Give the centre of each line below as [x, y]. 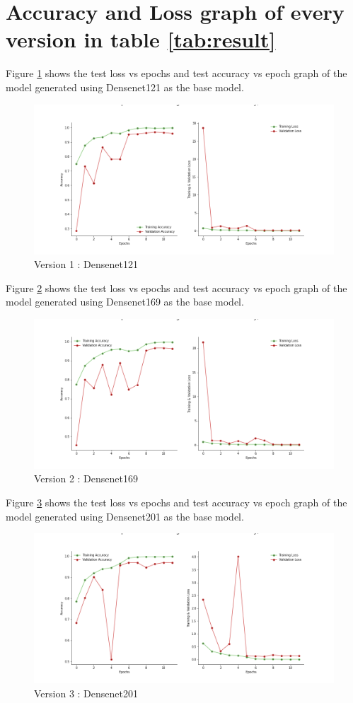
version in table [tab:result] [141, 39]
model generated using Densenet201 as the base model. [125, 516]
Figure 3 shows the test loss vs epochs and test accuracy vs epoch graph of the [176, 502]
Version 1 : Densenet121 [86, 264]
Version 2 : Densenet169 [86, 478]
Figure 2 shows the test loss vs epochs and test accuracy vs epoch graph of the [176, 287]
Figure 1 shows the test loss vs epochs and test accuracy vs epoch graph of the [176, 73]
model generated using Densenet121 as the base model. [125, 87]
